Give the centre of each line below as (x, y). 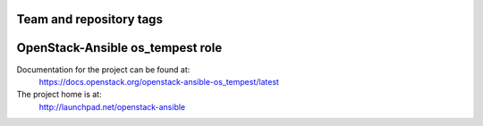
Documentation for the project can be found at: (103, 69)
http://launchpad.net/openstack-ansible (112, 106)
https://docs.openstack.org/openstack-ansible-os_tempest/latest (159, 81)
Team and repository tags (89, 19)
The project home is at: (59, 95)
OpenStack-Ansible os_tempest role (119, 48)
